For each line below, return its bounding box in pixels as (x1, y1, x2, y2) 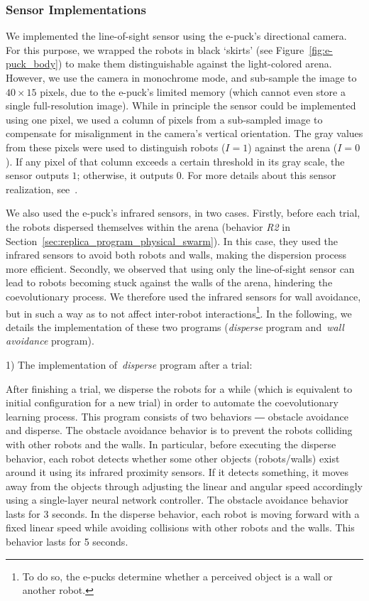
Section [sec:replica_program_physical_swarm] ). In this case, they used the (6, 233, 338, 248)
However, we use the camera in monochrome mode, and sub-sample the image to (6, 70, 357, 85)
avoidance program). (6, 333, 94, 348)
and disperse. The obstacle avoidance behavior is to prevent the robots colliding (6, 423, 353, 438)
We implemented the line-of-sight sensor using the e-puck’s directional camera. (6, 28, 347, 43)
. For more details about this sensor (181, 168, 336, 183)
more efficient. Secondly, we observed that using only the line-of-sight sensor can (6, 261, 355, 276)
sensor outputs (6, 168, 69, 183)
